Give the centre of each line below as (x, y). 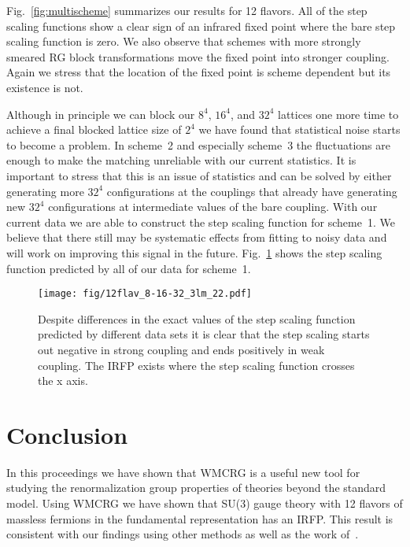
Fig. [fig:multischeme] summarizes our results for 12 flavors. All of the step (187, 10)
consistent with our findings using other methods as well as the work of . (183, 534)
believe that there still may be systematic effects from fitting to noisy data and (197, 237)
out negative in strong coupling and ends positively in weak (181, 349)
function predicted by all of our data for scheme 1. (129, 268)
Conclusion (67, 434)
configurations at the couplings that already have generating (252, 191)
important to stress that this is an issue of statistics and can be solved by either (199, 175)
